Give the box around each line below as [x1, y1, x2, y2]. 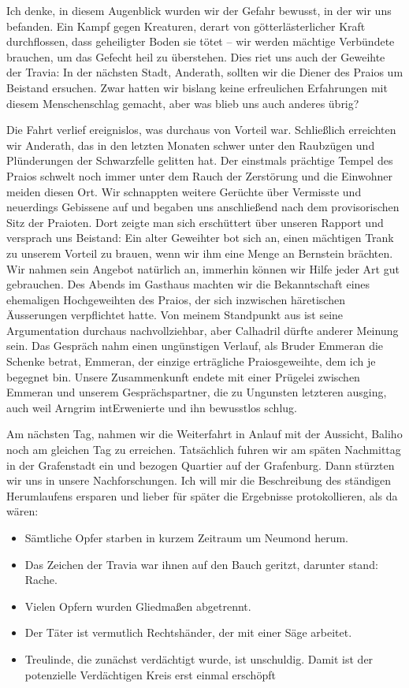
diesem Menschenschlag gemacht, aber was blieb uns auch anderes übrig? [6, 95, 359, 111]
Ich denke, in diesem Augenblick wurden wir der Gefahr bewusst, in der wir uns [6, 2, 392, 18]
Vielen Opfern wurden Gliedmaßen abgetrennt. [24, 597, 251, 614]
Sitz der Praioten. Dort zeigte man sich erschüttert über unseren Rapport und [6, 214, 384, 230]
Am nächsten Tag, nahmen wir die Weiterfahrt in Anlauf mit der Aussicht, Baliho [6, 426, 403, 442]
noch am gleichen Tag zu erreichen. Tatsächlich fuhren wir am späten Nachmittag [6, 441, 401, 458]
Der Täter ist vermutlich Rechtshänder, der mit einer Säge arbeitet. [24, 624, 352, 641]
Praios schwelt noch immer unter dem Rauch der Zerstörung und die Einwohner [6, 167, 392, 184]
